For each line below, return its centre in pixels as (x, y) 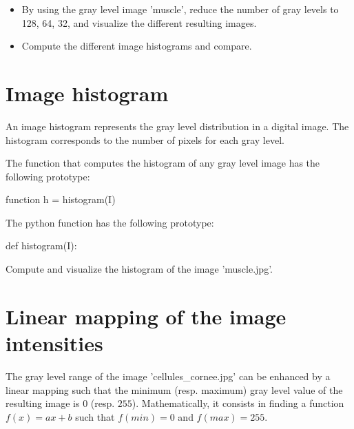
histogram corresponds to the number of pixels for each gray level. (145, 139)
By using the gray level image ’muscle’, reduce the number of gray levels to (180, 9)
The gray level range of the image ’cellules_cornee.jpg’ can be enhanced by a (168, 376)
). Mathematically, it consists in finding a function (238, 403)
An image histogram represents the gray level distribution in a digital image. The (177, 126)
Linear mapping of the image (146, 316)
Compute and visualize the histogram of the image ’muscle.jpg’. (139, 269)
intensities (54, 343)
